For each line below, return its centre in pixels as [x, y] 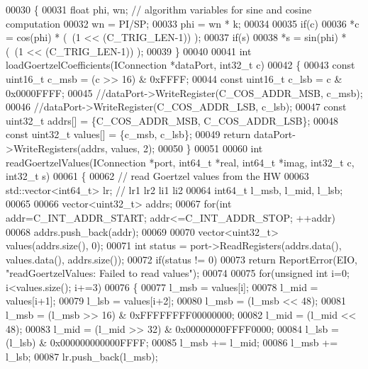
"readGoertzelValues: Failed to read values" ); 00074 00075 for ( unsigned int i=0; [178, 273]
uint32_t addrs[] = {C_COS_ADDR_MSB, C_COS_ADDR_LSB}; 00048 [172, 120]
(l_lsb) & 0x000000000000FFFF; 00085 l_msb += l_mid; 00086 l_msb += [172, 342]
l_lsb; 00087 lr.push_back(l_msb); [82, 356]
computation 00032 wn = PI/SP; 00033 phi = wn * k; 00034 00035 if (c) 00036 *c [183, 23]
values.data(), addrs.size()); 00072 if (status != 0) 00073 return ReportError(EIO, [182, 259]
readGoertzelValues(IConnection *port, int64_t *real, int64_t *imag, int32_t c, [180, 162]
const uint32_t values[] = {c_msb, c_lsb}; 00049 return [128, 134]
